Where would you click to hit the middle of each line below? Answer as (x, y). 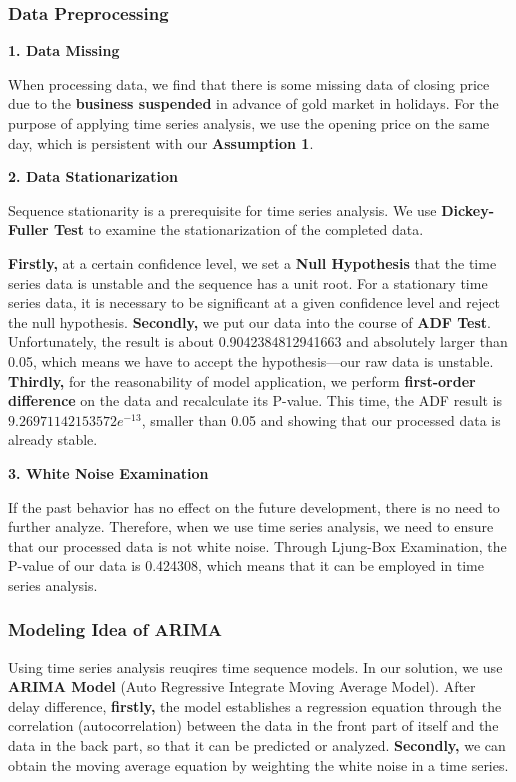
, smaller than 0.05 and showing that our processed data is (321, 419)
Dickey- (468, 209)
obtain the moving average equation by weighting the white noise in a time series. (258, 764)
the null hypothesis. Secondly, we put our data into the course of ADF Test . (250, 321)
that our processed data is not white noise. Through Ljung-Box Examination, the (257, 545)
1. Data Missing (64, 50)
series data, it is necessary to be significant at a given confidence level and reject (254, 302)
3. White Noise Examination (108, 472)
